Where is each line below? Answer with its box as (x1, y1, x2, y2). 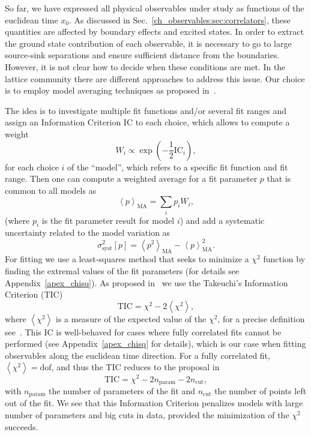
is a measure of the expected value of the (56, 312, 207, 325)
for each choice (5, 160, 59, 173)
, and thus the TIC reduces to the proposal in (51, 361, 220, 373)
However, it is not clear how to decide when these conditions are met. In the (5, 60, 286, 73)
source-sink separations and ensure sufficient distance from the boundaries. (5, 49, 280, 61)
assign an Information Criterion (5, 116, 121, 128)
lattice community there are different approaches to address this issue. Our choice (5, 72, 305, 85)
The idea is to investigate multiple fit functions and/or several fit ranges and (5, 104, 287, 116)
